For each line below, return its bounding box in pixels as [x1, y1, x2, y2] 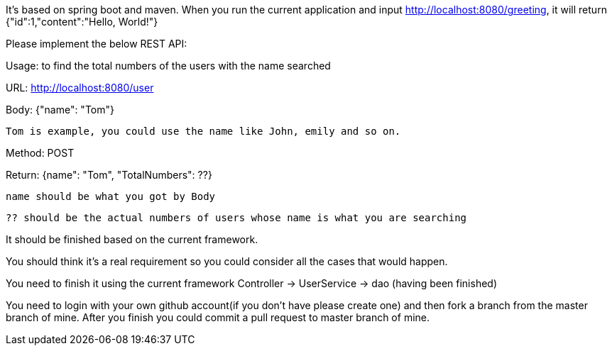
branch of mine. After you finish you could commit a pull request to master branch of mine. [6, 311, 430, 323]
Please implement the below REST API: [6, 38, 187, 50]
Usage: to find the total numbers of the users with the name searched [6, 60, 331, 72]
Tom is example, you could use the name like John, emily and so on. [6, 126, 401, 137]
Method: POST [6, 147, 75, 159]
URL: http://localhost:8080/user [6, 82, 154, 94]
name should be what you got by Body [6, 191, 216, 202]
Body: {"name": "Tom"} [6, 104, 114, 116]
